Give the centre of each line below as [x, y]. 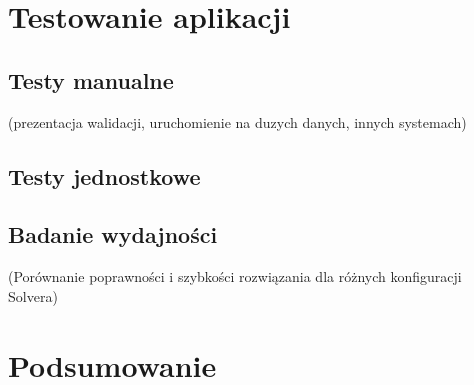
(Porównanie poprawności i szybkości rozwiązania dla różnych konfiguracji [235, 276]
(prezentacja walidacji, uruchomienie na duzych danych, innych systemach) [237, 121]
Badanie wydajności [113, 234]
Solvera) [33, 295]
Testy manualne [91, 79]
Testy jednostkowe [104, 175]
